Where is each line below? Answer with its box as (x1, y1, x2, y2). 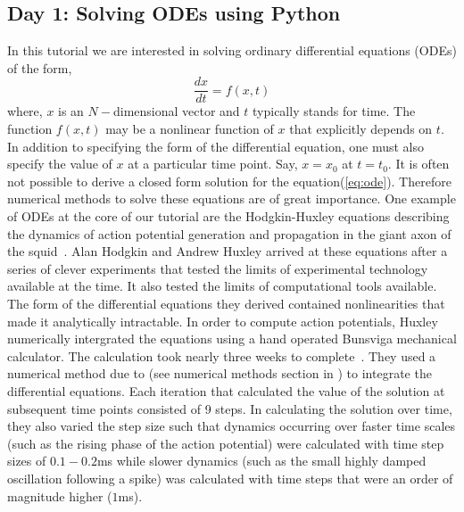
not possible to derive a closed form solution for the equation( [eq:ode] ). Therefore (7, 171, 452, 190)
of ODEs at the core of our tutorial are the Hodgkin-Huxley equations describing (7, 207, 450, 226)
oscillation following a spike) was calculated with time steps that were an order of (7, 468, 453, 487)
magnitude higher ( (7, 486, 112, 505)
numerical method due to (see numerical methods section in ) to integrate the (7, 364, 432, 383)
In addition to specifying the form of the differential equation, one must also (7, 136, 424, 155)
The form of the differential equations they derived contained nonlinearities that (7, 293, 445, 312)
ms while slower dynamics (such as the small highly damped (96, 451, 427, 470)
